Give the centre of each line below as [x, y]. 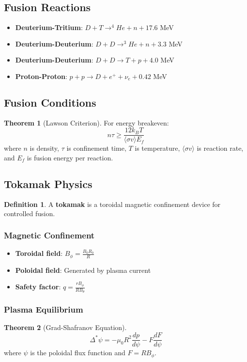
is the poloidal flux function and [78, 353]
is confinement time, [96, 148]
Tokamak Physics [48, 184]
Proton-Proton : [41, 76]
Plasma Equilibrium [44, 309]
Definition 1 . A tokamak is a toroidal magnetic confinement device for [112, 204]
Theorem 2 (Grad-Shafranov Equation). [65, 327]
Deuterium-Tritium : [49, 27]
